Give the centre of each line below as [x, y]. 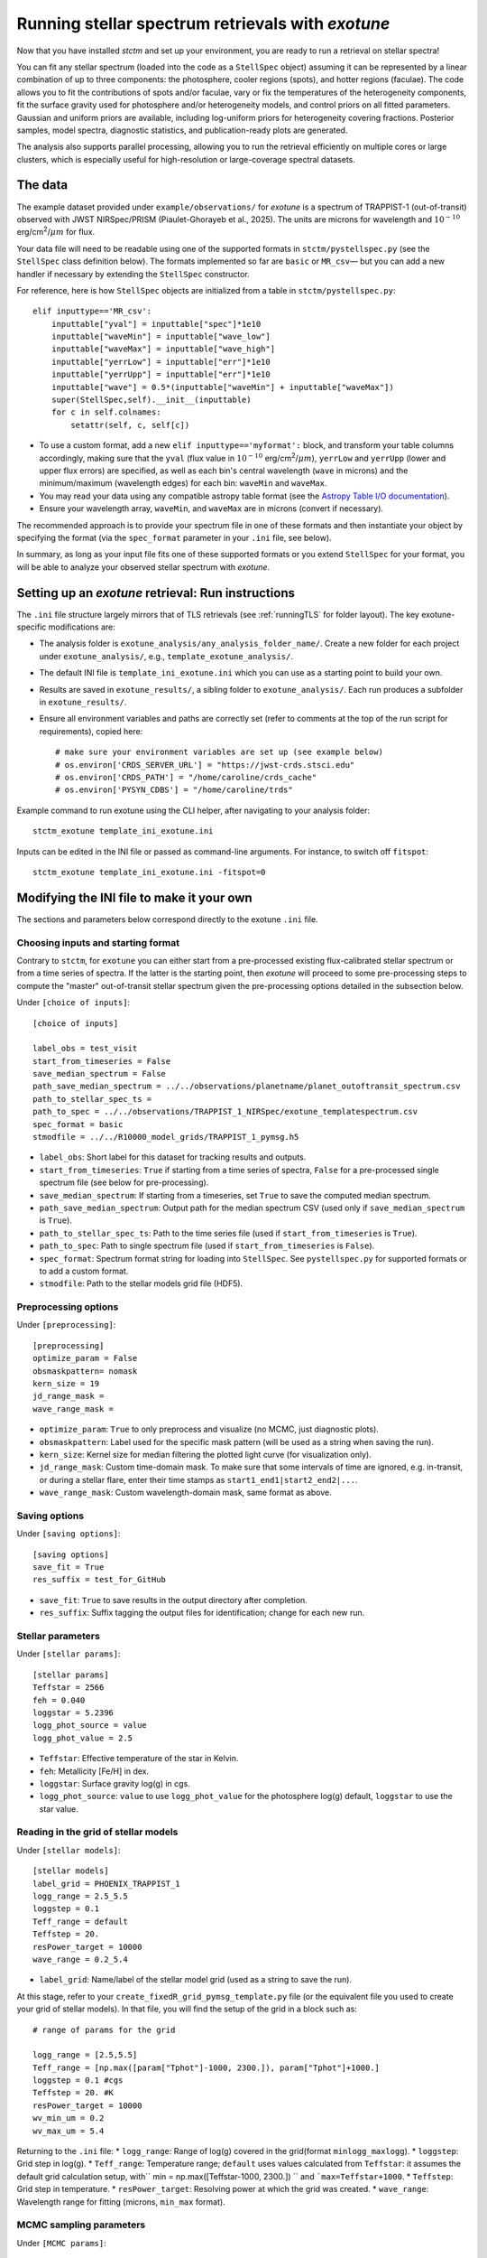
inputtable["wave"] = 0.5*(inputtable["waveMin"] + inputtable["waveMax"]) [222, 387]
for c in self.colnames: [106, 412]
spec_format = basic [78, 1124]
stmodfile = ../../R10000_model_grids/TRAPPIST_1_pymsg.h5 [166, 1137]
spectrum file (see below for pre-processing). [124, 1182]
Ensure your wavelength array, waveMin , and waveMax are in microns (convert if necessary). [211, 509]
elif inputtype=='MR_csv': [92, 311]
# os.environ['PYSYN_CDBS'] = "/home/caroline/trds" [174, 790]
